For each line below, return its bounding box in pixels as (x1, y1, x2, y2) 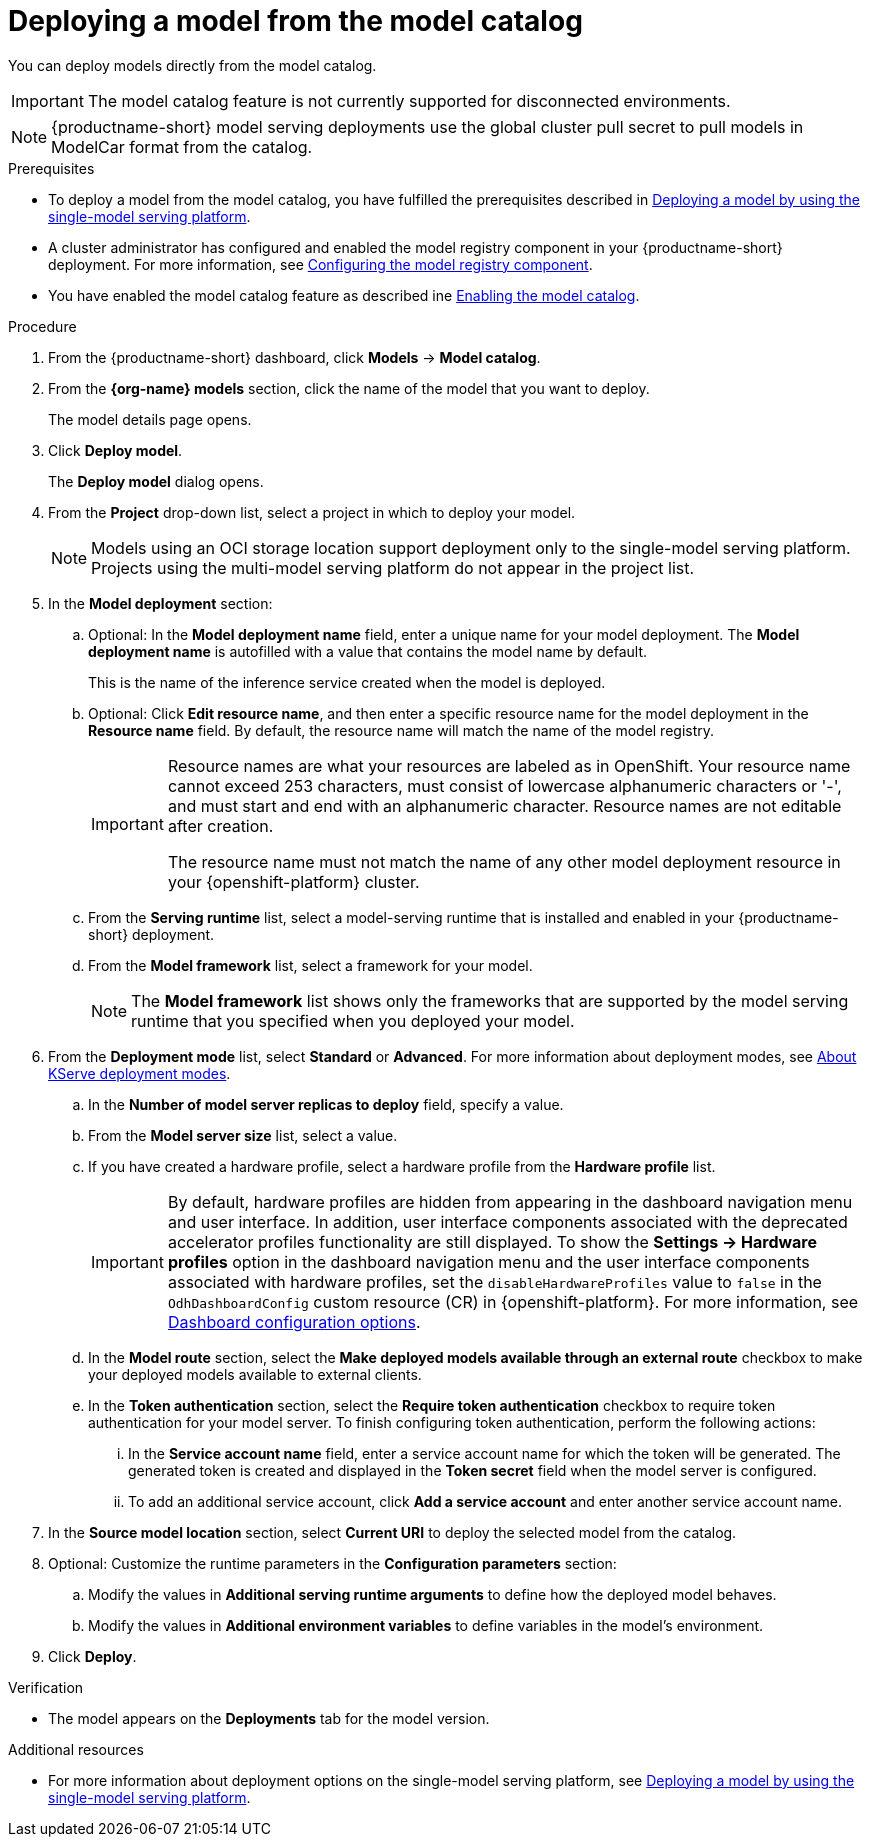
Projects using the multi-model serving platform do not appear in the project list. (91, 557, 695, 578)
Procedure (8, 317, 77, 335)
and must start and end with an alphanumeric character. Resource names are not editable (167, 795, 842, 816)
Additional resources (8, 1740, 144, 1758)
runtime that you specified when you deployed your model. (131, 1010, 575, 1031)
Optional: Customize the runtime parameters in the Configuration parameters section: (48, 1554, 617, 1572)
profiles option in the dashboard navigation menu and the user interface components (167, 1251, 810, 1272)
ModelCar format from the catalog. (51, 136, 313, 157)
